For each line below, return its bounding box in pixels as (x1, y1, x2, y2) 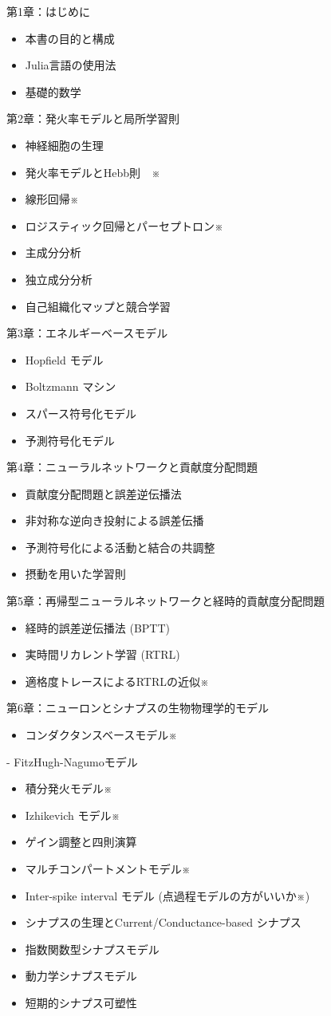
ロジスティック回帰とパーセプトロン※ (25, 217, 223, 234)
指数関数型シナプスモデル (25, 940, 160, 957)
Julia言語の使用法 (25, 57, 116, 73)
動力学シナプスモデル (25, 967, 137, 984)
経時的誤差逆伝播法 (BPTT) (25, 619, 171, 636)
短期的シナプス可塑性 (25, 994, 137, 1010)
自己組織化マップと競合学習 (25, 297, 171, 314)
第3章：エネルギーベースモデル (6, 325, 168, 341)
